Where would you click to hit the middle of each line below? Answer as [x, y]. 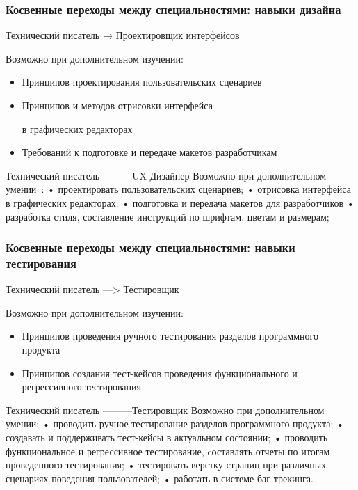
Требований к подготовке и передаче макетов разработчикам [149, 152]
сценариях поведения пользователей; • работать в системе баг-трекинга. [160, 478]
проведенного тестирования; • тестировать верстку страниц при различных [166, 465]
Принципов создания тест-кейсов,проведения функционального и [160, 373]
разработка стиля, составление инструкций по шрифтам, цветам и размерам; [168, 216]
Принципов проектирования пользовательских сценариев [142, 82]
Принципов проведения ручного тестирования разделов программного [170, 336]
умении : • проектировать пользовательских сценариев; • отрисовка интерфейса [178, 189]
